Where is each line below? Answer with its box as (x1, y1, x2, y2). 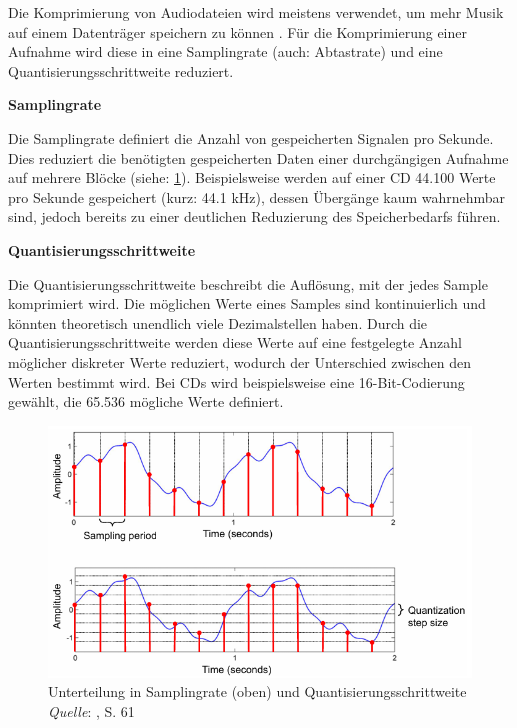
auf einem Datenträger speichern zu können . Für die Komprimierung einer (8, 21, 467, 42)
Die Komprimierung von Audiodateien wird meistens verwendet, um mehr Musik (8, 2, 504, 22)
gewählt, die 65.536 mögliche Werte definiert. (8, 391, 284, 412)
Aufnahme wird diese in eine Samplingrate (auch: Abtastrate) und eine (8, 41, 443, 62)
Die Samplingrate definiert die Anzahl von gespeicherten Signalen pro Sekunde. (8, 127, 494, 148)
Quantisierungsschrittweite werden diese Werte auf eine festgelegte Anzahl (8, 332, 462, 353)
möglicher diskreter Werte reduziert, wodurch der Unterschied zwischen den (8, 351, 471, 372)
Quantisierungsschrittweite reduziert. (8, 60, 234, 81)
